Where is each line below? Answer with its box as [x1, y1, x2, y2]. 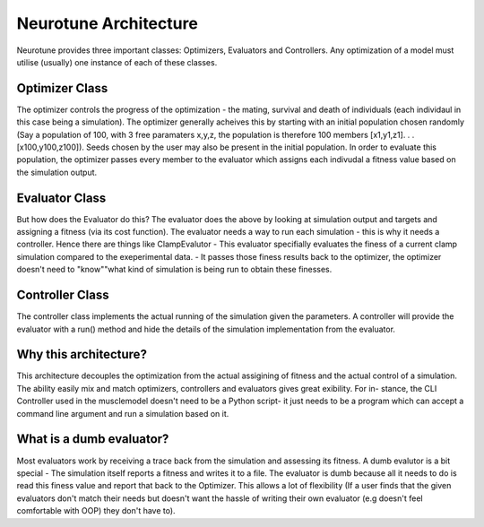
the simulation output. [16, 167, 98, 177]
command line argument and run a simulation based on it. [16, 408, 229, 419]
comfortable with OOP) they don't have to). [16, 505, 176, 516]
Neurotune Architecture [16, 13, 199, 33]
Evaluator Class [16, 190, 107, 205]
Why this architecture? [16, 347, 148, 362]
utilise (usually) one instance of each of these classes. [16, 56, 218, 67]
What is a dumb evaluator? [16, 431, 169, 447]
